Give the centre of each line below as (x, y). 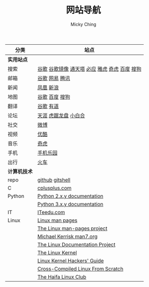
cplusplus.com (55, 188)
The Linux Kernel (57, 253)
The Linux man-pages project (73, 228)
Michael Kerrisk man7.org (68, 236)
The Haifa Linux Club (62, 277)
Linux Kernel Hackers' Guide (71, 261)
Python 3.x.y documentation (70, 204)
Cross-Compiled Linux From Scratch (80, 269)
